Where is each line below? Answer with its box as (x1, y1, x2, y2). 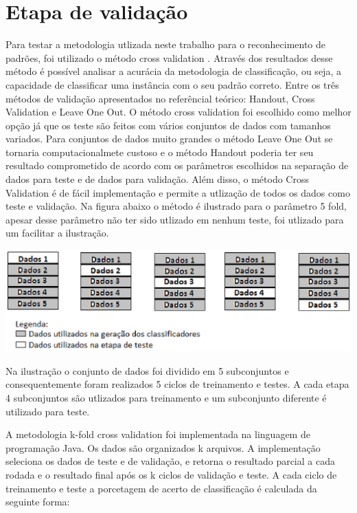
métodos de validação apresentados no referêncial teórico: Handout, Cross (5, 91, 315, 105)
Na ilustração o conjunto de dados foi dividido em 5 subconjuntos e (5, 363, 289, 378)
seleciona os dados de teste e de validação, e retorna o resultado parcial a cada (5, 454, 335, 468)
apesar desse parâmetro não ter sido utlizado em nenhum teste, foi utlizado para (5, 212, 344, 226)
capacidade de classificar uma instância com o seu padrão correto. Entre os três (5, 77, 339, 91)
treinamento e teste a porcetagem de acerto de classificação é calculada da (5, 481, 317, 495)
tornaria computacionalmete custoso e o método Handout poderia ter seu (5, 144, 314, 159)
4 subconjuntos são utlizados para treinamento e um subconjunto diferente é (5, 390, 327, 404)
